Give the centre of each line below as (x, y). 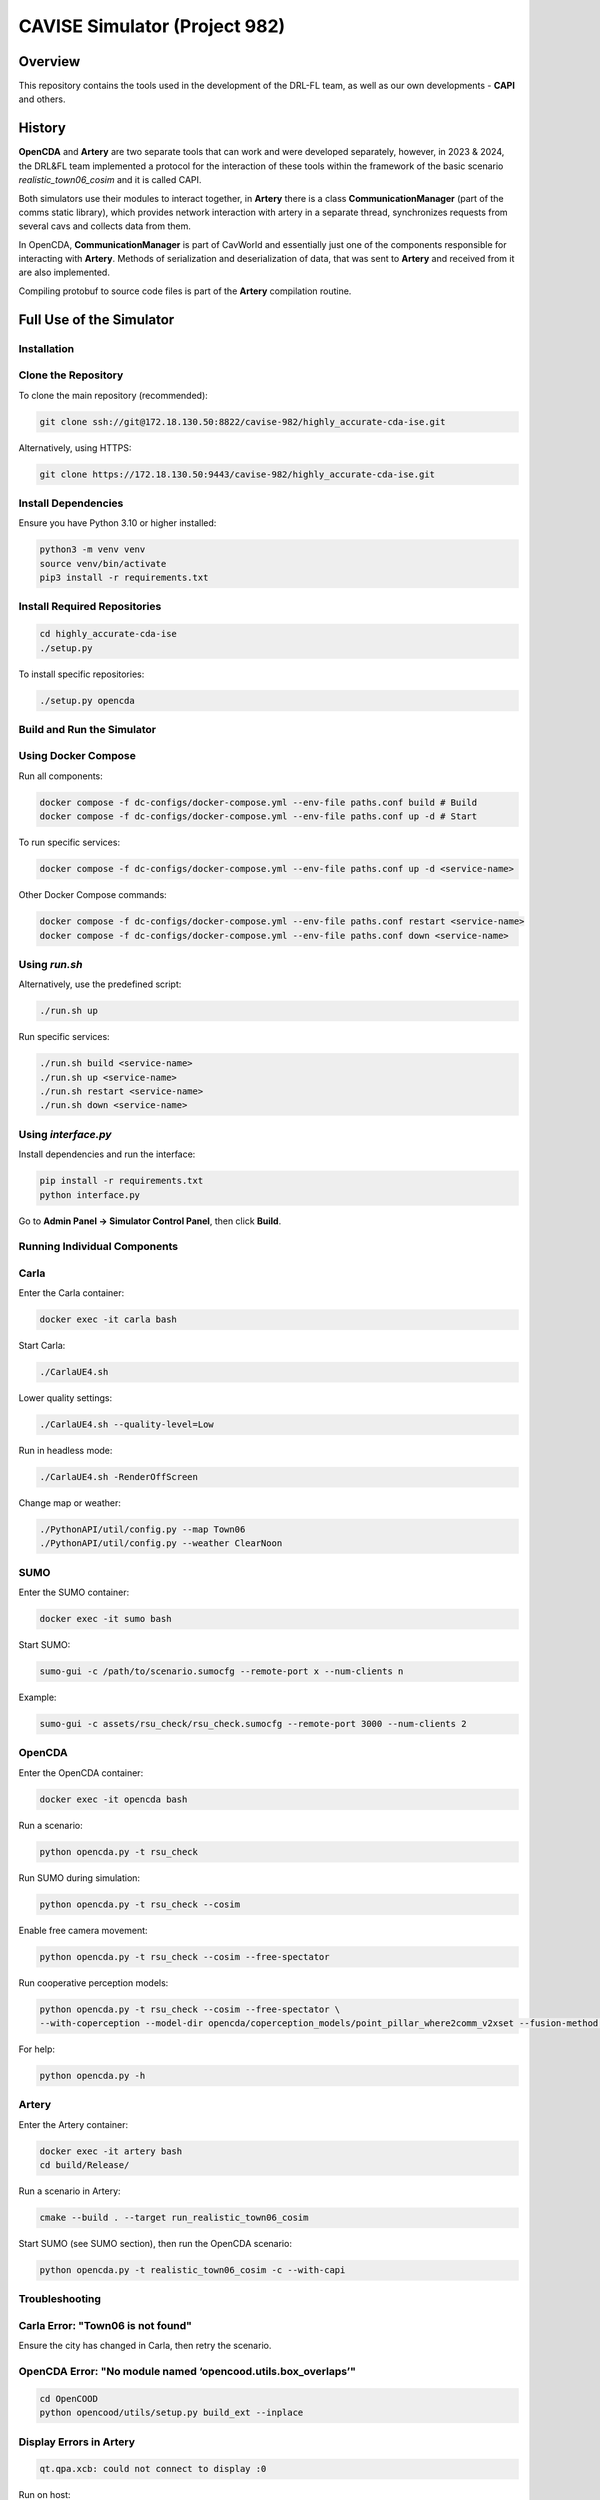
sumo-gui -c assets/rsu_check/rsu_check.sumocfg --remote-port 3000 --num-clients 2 (253, 1724)
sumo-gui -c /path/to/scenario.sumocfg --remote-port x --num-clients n (221, 1671)
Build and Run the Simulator (87, 729)
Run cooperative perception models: (93, 1982)
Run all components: (61, 776)
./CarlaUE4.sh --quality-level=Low (126, 1424)
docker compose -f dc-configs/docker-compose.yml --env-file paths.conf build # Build (258, 802)
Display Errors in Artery (76, 2442)
